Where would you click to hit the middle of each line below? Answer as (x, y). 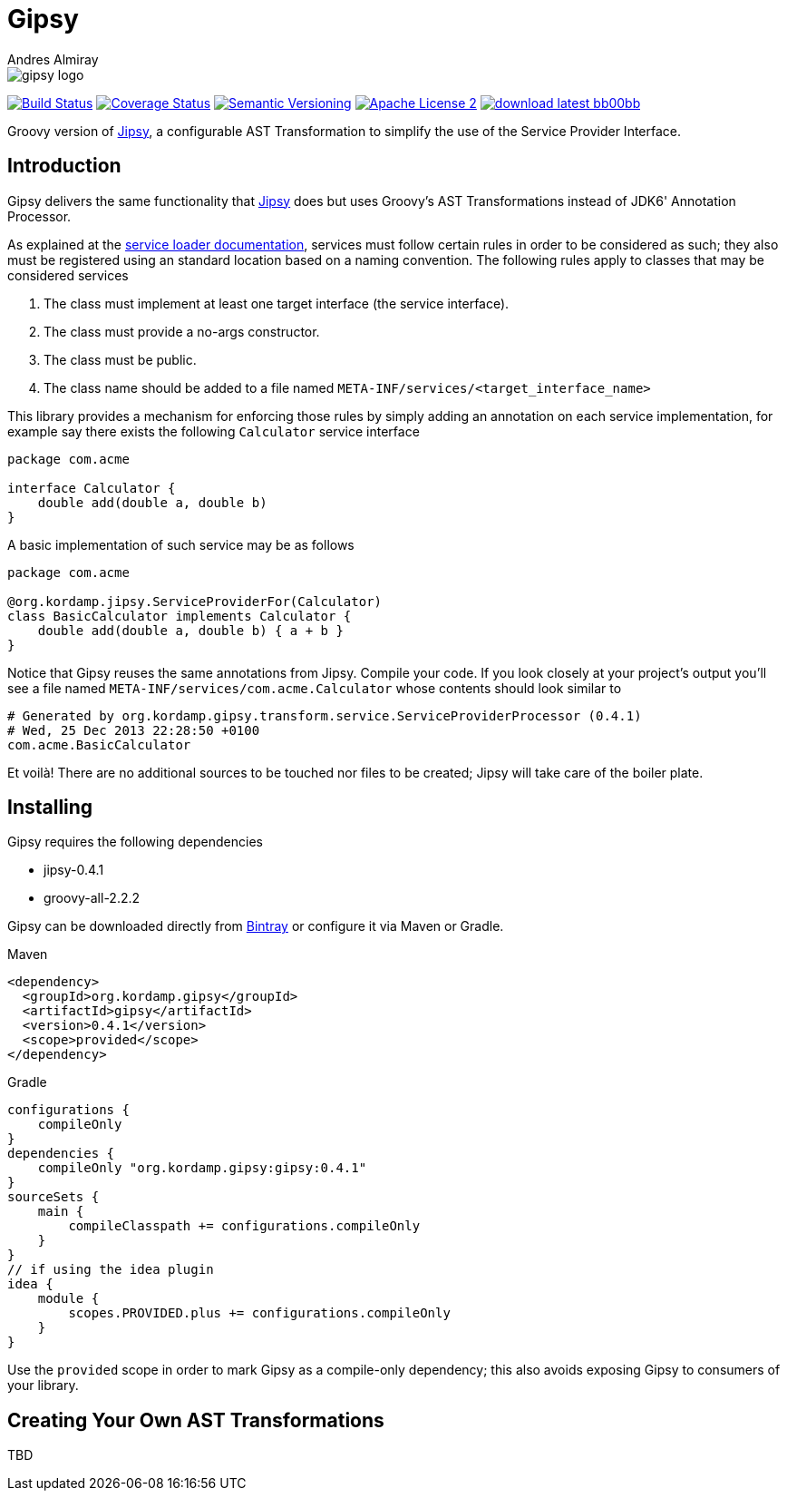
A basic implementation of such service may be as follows (181, 544)
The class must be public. (120, 359)
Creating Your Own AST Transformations (196, 1420)
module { (68, 1299)
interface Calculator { (92, 488)
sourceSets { (53, 1197)
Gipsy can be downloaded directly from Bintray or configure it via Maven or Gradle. (256, 926)
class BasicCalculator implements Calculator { (180, 616)
